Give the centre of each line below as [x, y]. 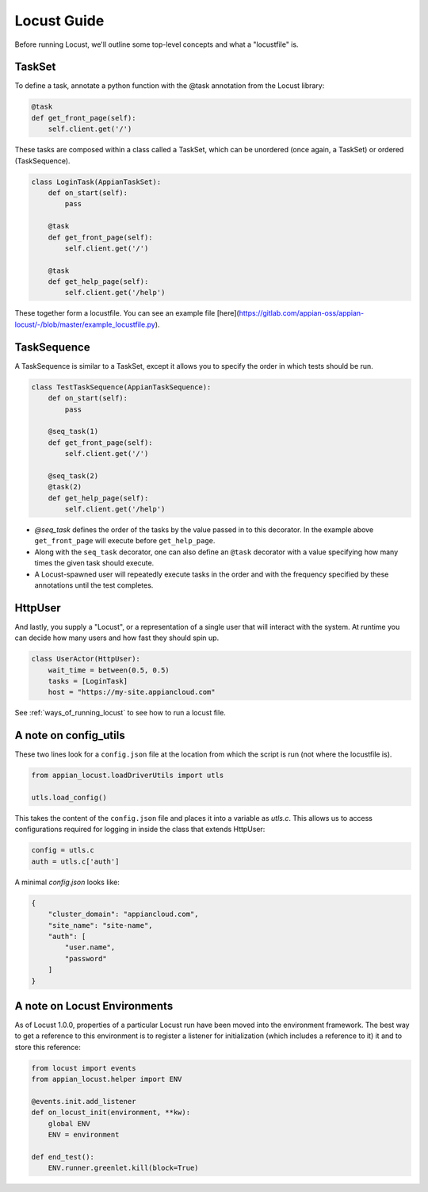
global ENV [69, 1123]
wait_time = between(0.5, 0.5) [109, 670]
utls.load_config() [69, 798]
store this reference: [48, 1047]
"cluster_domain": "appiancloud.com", [123, 914]
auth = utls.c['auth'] [75, 861]
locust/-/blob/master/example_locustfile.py [85, 324]
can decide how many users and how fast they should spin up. [117, 638]
